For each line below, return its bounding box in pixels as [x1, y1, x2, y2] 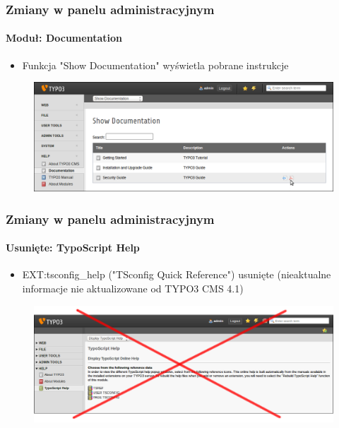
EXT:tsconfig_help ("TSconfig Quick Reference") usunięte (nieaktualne [22, 267, 331, 282]
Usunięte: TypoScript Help [6, 240, 140, 255]
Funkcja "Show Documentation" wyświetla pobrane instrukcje [22, 57, 289, 72]
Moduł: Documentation [6, 30, 122, 45]
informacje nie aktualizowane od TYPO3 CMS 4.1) [22, 280, 244, 295]
